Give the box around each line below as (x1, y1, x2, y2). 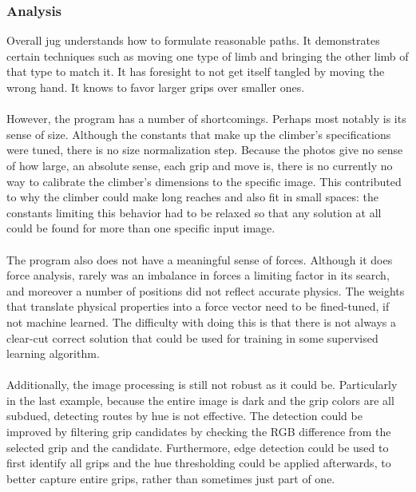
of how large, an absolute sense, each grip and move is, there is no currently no (6, 157, 393, 173)
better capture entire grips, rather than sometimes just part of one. (6, 470, 335, 486)
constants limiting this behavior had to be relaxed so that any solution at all (6, 204, 382, 220)
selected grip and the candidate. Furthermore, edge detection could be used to (6, 438, 389, 455)
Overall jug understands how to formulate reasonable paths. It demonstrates (6, 32, 380, 49)
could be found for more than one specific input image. (6, 220, 275, 236)
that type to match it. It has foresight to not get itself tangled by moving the (6, 63, 385, 80)
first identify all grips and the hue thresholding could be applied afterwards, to (6, 454, 391, 471)
